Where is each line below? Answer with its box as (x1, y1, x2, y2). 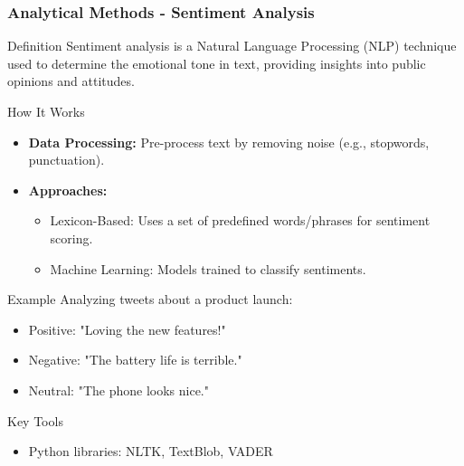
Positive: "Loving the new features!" (28, 319, 226, 338)
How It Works (7, 102, 85, 120)
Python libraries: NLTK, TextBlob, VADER (28, 442, 273, 461)
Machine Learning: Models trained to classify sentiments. (50, 259, 366, 278)
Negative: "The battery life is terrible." (28, 350, 242, 369)
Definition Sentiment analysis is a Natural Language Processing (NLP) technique (7, 36, 457, 55)
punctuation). (28, 150, 105, 169)
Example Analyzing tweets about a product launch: (7, 290, 293, 309)
